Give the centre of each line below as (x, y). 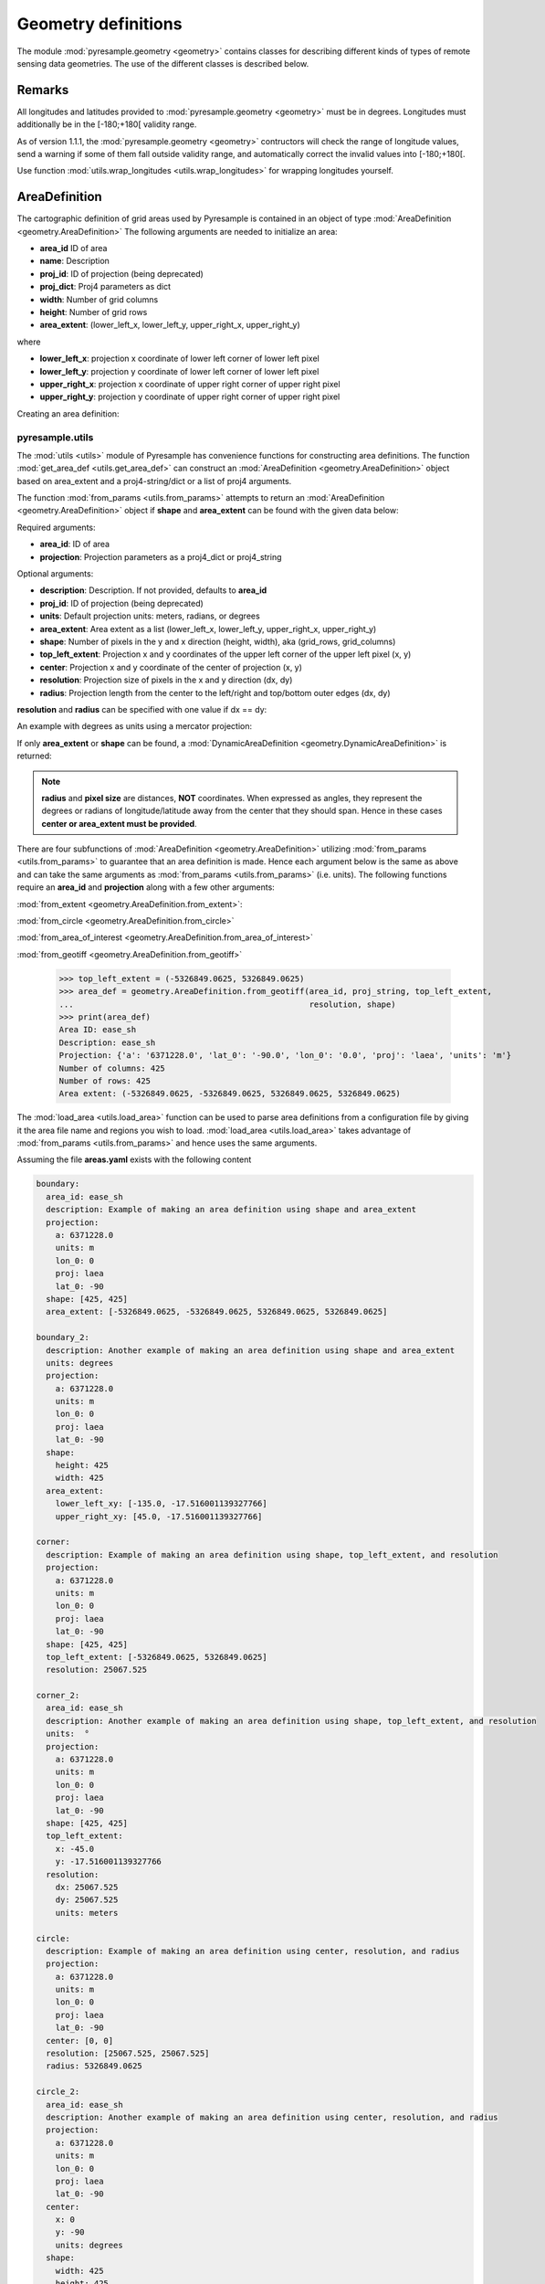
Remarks (43, 90)
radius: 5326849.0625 (94, 2066)
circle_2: (58, 2092)
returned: (34, 756)
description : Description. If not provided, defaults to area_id (153, 590)
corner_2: (58, 1696)
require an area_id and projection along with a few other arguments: (146, 887)
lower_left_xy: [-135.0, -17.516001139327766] (162, 1504)
